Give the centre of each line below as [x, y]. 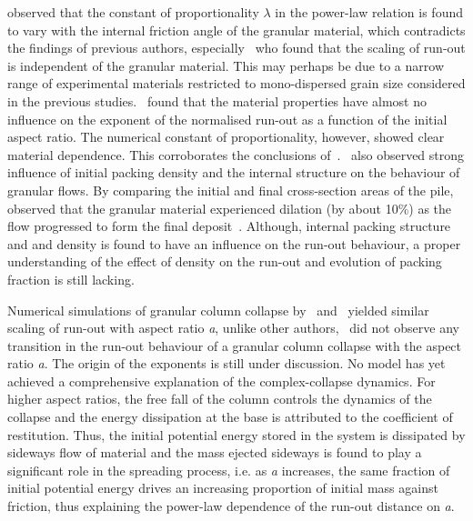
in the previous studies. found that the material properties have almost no [217, 100]
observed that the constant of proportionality [133, 12]
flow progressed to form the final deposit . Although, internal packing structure [229, 226]
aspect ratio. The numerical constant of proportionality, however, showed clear [226, 137]
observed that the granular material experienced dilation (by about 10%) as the [230, 208]
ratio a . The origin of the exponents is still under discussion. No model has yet [226, 363]
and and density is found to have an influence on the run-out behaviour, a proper [234, 243]
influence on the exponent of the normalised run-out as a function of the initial [227, 119]
